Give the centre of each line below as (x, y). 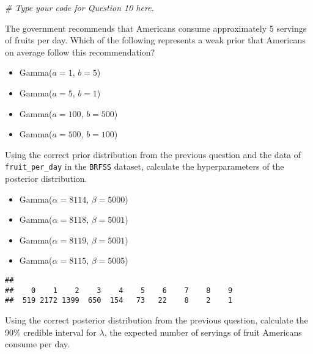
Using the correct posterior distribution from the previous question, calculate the (156, 320)
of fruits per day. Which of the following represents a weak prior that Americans (155, 40)
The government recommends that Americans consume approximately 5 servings (156, 28)
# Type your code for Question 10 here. (79, 7)
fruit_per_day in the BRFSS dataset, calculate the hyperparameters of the (145, 166)
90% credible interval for (51, 332)
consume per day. (37, 344)
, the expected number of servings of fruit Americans (203, 332)
